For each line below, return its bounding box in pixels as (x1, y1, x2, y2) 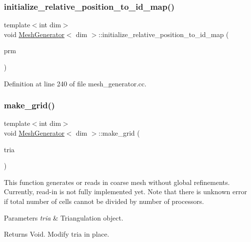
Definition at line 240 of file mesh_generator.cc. (4, 78, 147, 88)
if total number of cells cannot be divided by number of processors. (4, 196, 204, 206)
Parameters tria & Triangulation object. (4, 212, 123, 222)
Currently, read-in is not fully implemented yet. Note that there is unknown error (4, 186, 247, 197)
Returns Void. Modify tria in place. (4, 229, 109, 239)
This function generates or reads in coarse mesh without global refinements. (4, 177, 230, 187)
